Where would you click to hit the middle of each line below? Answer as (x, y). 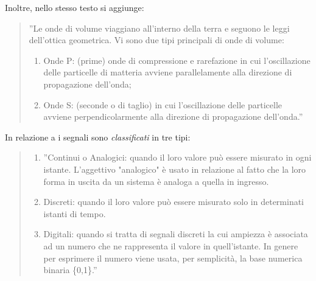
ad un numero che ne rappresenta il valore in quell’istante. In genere (171, 245)
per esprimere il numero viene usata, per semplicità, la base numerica (173, 258)
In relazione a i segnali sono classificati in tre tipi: (98, 137)
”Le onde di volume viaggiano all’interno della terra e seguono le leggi (159, 28)
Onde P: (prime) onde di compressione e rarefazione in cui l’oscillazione (177, 60)
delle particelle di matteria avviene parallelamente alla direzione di (168, 72)
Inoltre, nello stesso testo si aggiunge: (75, 7)
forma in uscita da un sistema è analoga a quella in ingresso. (156, 181)
